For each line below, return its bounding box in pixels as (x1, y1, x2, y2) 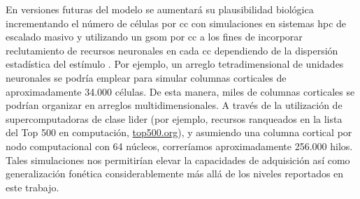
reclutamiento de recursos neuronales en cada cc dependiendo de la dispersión (6, 43, 338, 57)
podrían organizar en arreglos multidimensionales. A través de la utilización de (6, 98, 343, 112)
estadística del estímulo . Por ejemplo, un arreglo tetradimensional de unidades (6, 57, 344, 71)
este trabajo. (6, 179, 59, 194)
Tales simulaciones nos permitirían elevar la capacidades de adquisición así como (6, 152, 350, 167)
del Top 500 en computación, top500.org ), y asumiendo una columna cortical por (6, 125, 352, 140)
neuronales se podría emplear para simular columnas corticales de (6, 70, 287, 84)
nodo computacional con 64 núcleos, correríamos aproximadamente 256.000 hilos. (6, 138, 353, 153)
